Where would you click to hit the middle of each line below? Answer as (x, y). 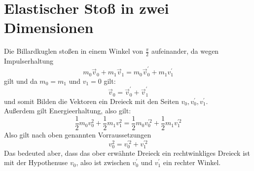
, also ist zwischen (103, 162)
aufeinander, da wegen (185, 51)
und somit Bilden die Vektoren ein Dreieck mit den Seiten (91, 101)
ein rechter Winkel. (192, 162)
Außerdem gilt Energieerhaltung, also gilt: (68, 111)
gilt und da (21, 81)
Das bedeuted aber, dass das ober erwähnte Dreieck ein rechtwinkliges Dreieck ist (127, 153)
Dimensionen (49, 27)
